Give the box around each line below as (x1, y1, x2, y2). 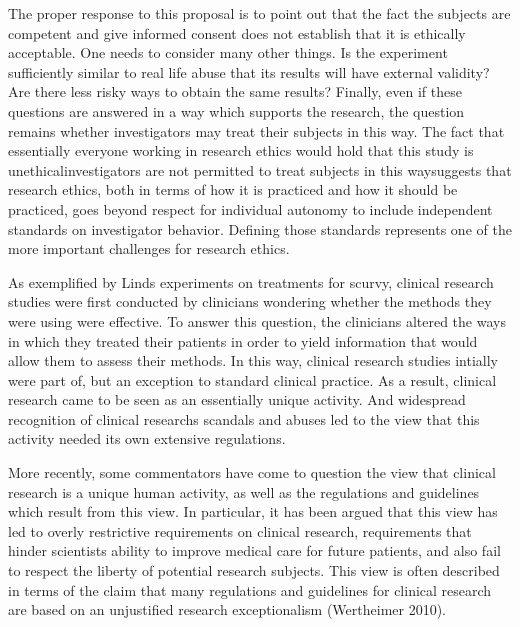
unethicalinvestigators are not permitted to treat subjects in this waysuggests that (8, 159, 512, 180)
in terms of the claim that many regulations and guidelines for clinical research (8, 579, 492, 600)
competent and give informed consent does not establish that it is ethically (8, 22, 466, 43)
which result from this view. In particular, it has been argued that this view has (8, 501, 498, 522)
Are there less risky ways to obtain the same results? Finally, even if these (8, 81, 462, 102)
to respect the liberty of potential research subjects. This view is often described (8, 560, 500, 581)
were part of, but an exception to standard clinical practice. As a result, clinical (8, 369, 497, 390)
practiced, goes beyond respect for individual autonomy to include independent (8, 198, 493, 219)
